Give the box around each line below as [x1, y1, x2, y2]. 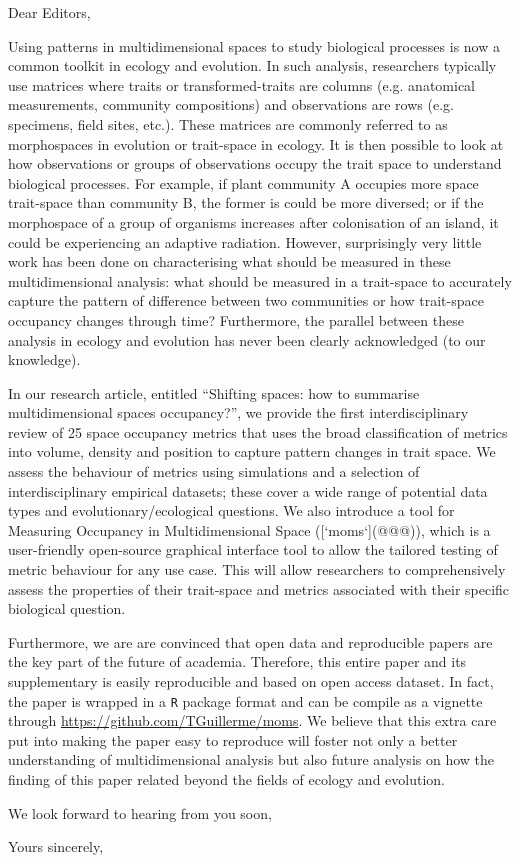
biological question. [8, 598, 126, 619]
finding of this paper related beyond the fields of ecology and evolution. [8, 769, 446, 790]
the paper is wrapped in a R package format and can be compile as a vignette [8, 690, 483, 711]
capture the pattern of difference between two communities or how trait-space [8, 290, 484, 311]
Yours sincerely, [8, 836, 104, 857]
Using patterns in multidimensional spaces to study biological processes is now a [8, 35, 500, 56]
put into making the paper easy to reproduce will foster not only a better [8, 729, 458, 750]
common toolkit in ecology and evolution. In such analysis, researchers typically [8, 55, 497, 76]
